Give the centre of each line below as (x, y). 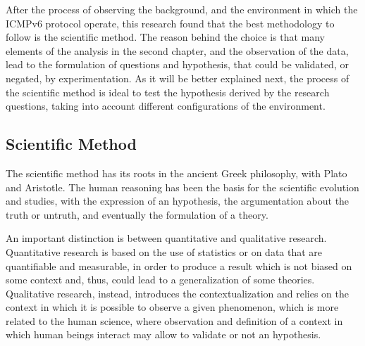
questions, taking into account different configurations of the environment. (166, 106)
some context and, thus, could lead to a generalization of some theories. (160, 280)
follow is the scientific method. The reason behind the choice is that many (165, 37)
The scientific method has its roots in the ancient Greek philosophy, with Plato (177, 173)
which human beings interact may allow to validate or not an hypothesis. (163, 334)
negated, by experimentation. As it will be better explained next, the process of (178, 78)
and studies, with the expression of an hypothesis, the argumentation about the (178, 201)
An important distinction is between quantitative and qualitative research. (166, 238)
